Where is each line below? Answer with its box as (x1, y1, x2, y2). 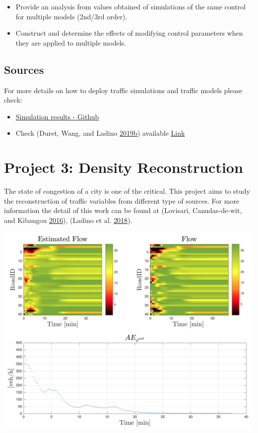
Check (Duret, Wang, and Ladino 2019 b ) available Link (15, 128, 185, 138)
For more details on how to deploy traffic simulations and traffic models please (4, 85, 243, 95)
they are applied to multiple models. (15, 37, 126, 48)
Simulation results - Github (15, 111, 99, 121)
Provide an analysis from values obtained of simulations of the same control (15, 1, 246, 11)
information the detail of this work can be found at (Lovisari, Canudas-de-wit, (4, 205, 242, 216)
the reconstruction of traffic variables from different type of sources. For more (4, 195, 240, 206)
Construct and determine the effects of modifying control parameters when (15, 28, 243, 38)
